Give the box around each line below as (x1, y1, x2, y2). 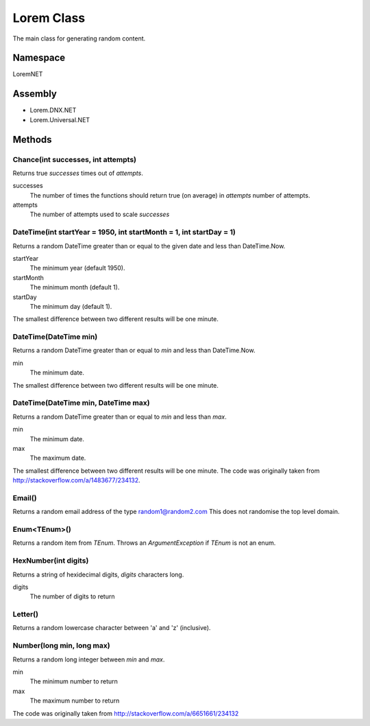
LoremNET (12, 70, 43, 78)
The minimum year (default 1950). (29, 264, 125, 272)
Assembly (12, 88, 58, 99)
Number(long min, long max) (12, 641, 110, 651)
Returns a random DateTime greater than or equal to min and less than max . (12, 412, 227, 421)
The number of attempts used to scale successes (29, 210, 170, 219)
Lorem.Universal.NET (29, 115, 90, 124)
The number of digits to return (29, 592, 115, 600)
